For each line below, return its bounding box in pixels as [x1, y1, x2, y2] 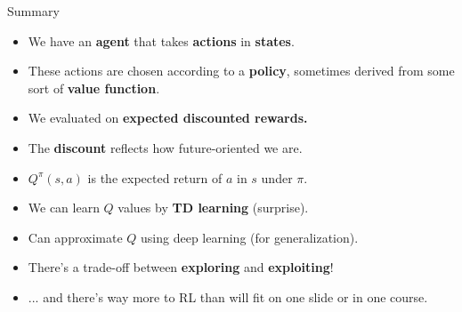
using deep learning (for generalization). [141, 228, 359, 246]
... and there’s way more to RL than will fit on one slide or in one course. [28, 287, 428, 306]
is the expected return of [87, 168, 223, 187]
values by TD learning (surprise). [118, 198, 309, 217]
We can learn [28, 198, 100, 217]
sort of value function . [28, 78, 160, 97]
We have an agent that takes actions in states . [28, 31, 295, 50]
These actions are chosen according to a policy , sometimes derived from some [28, 61, 455, 80]
